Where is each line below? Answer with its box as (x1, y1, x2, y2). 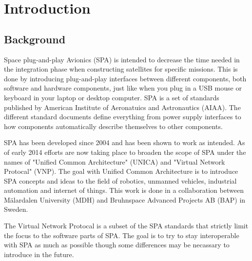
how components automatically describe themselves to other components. (4, 121, 223, 131)
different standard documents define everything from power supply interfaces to (4, 112, 241, 122)
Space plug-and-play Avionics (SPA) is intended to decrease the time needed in (4, 54, 240, 64)
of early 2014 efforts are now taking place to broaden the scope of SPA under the (4, 147, 246, 157)
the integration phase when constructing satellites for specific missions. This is (4, 64, 238, 74)
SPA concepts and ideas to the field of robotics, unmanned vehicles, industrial (4, 175, 237, 186)
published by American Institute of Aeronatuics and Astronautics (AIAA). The (4, 102, 241, 112)
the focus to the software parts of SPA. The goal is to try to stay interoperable (4, 230, 239, 240)
